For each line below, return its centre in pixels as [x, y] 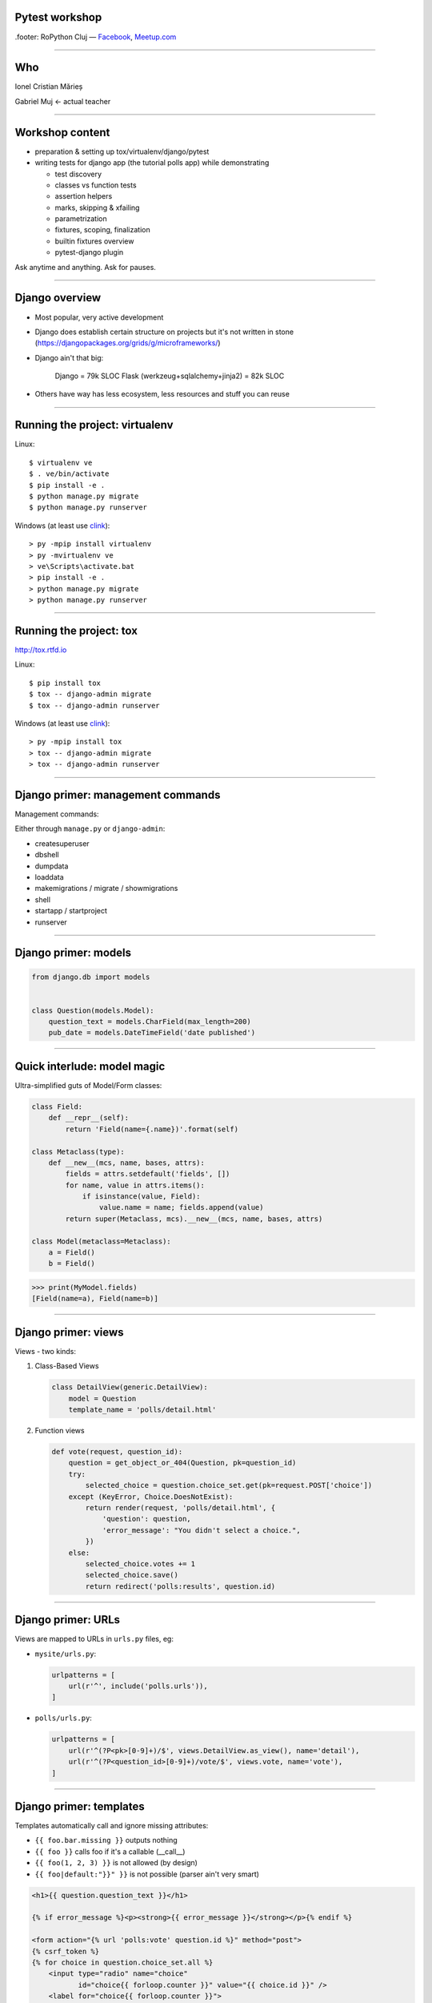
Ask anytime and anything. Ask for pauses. [85, 267]
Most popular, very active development [99, 317]
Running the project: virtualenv [94, 425]
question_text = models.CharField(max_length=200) [150, 1022]
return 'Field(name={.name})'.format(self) [152, 1129]
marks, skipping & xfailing [97, 208]
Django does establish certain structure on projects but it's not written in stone [164, 332]
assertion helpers [84, 196]
